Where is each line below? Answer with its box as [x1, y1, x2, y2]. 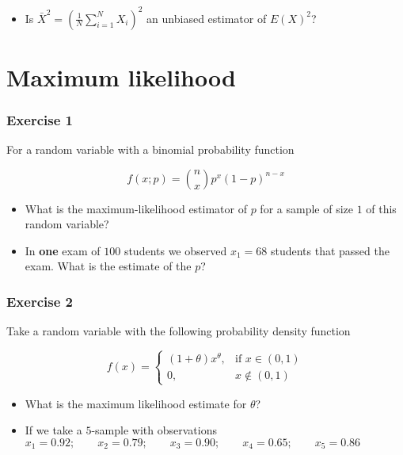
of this [366, 200, 397, 216]
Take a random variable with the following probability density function [6, 323, 351, 339]
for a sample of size [260, 200, 353, 216]
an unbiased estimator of [146, 10, 267, 26]
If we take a [25, 422, 82, 438]
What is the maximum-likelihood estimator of [25, 200, 247, 216]
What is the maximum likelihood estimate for [25, 395, 247, 411]
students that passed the [270, 242, 390, 258]
